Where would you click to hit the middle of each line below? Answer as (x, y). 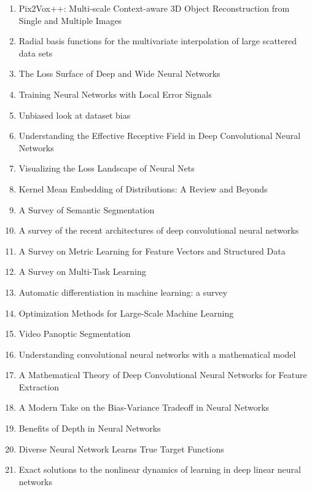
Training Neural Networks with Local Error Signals (115, 94)
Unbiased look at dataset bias (75, 115)
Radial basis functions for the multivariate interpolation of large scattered (158, 41)
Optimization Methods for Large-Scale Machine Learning (126, 313)
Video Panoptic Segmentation (75, 334)
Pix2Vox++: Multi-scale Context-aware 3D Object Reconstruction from (154, 8)
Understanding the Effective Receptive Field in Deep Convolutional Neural (160, 136)
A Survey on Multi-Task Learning (82, 271)
